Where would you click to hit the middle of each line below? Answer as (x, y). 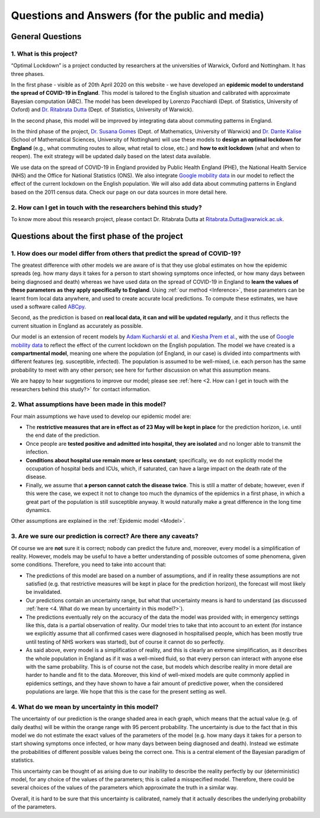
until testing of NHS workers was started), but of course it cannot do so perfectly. (125, 642)
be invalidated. (44, 592)
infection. (37, 452)
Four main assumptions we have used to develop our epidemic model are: (101, 416)
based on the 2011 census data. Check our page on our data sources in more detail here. (119, 192)
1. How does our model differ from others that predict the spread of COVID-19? (126, 253)
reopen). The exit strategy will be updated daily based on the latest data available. (111, 156)
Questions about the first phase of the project (97, 236)
